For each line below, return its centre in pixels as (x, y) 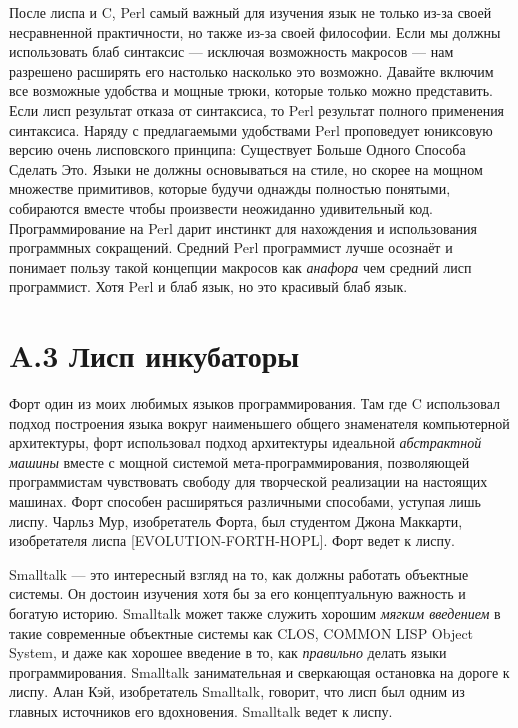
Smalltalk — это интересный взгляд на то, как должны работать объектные (239, 573)
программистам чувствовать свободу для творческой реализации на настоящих (248, 481)
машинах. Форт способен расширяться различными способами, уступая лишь (245, 501)
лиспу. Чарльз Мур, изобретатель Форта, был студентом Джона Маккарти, (236, 520)
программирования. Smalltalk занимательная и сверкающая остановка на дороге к (259, 671)
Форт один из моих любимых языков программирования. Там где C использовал (255, 403)
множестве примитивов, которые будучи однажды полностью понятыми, (230, 188)
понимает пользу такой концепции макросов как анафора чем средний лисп (240, 266)
